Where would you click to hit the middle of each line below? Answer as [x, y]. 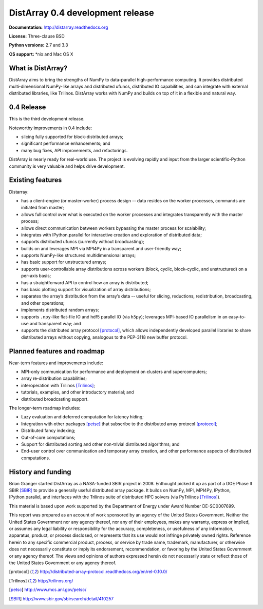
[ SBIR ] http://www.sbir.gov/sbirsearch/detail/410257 [61, 599]
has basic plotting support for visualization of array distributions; [86, 290]
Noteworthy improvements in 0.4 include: [50, 128]
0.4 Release [28, 107]
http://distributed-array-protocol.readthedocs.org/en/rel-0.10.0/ [103, 572]
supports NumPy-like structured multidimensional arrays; [78, 255]
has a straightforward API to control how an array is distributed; [85, 282]
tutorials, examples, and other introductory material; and [77, 392]
